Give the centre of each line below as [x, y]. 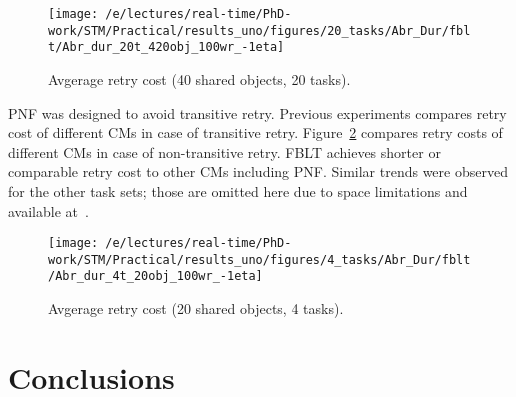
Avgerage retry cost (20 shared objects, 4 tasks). [196, 308]
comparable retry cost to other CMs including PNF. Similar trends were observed [258, 171]
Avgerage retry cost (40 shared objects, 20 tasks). [199, 78]
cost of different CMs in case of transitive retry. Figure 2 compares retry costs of [255, 132]
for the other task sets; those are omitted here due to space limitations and [238, 190]
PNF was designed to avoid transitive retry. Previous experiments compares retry [257, 112]
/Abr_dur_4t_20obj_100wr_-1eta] [155, 276]
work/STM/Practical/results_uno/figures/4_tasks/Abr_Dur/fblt [259, 259]
